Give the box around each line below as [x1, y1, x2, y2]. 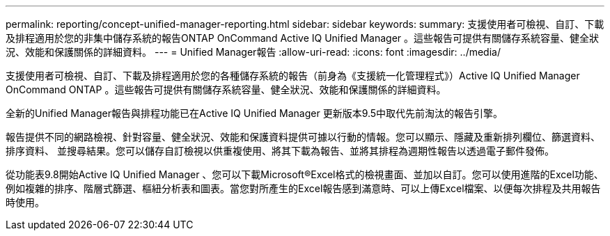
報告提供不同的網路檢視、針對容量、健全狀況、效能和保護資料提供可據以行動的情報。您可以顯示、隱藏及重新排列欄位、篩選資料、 [6, 131, 600, 143]
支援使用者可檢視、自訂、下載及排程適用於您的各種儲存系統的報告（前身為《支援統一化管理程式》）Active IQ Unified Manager [6, 70, 580, 81]
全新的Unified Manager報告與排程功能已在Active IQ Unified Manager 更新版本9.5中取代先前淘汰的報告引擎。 [6, 107, 503, 119]
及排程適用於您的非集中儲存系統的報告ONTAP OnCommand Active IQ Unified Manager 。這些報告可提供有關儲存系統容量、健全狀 [6, 32, 600, 44]
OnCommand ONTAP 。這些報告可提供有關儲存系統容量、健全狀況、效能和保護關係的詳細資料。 [6, 84, 446, 95]
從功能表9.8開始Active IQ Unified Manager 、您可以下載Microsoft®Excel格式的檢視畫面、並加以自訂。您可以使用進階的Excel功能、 [6, 168, 604, 180]
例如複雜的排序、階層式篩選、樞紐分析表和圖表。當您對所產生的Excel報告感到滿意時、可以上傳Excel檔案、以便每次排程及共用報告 [6, 182, 601, 194]
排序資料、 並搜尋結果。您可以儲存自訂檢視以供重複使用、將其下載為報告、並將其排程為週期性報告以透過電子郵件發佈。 [6, 145, 554, 157]
